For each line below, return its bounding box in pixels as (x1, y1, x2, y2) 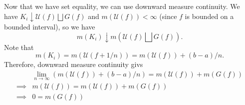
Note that (4, 41, 34, 52)
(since (159, 10, 177, 21)
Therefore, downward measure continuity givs (4, 59, 143, 69)
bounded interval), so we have (4, 21, 95, 32)
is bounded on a (185, 10, 234, 21)
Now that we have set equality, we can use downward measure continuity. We (4, 1, 240, 11)
